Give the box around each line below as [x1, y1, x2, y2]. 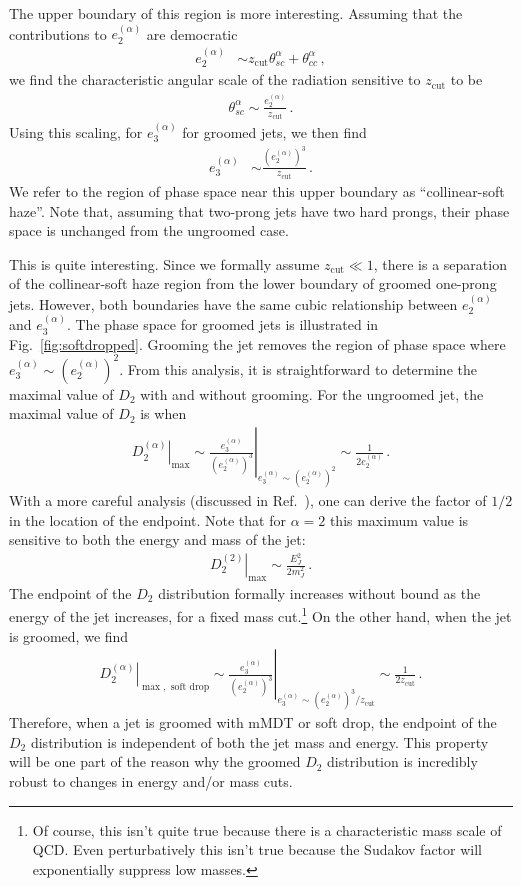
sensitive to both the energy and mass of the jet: [9, 529, 306, 550]
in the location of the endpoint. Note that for [9, 509, 286, 530]
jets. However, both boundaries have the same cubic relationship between [9, 293, 458, 314]
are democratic [146, 23, 238, 44]
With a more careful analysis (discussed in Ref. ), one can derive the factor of [9, 489, 487, 510]
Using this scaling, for [9, 122, 143, 143]
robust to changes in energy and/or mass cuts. [9, 770, 293, 791]
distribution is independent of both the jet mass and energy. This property [30, 731, 489, 752]
